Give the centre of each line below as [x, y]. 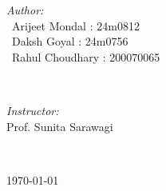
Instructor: [33, 110]
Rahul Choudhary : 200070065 [86, 56]
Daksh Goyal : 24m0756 [70, 41]
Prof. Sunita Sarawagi [60, 126]
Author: [25, 10]
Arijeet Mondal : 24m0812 [75, 25]
